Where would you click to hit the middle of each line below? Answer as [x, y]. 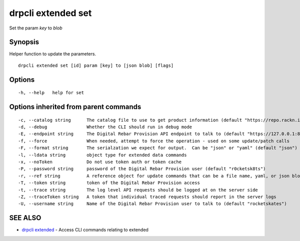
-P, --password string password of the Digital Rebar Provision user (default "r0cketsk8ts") [142, 169]
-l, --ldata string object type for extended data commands [102, 155]
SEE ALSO [25, 218]
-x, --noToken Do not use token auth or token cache [100, 162]
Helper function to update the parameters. [53, 54]
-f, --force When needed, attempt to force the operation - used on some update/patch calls [154, 141]
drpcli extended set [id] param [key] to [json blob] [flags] [96, 65]
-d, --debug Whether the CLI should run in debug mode [105, 127]
